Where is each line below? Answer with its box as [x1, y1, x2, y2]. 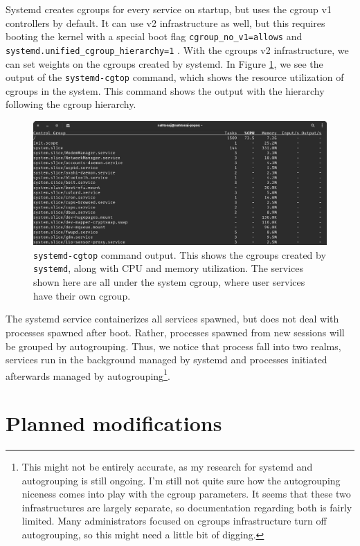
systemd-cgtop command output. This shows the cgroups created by [33, 247, 326, 262]
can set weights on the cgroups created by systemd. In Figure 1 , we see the [6, 56, 323, 71]
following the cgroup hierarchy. [6, 97, 136, 111]
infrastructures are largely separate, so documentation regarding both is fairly [21, 500, 352, 514]
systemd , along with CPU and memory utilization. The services [33, 261, 304, 275]
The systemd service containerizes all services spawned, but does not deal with [6, 311, 339, 326]
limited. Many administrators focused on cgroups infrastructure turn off [21, 513, 327, 528]
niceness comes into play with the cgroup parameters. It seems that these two [21, 486, 351, 501]
